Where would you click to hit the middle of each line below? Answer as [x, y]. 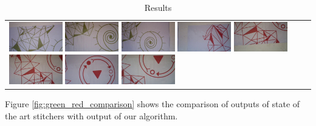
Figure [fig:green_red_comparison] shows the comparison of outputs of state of [153, 104]
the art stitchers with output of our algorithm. [91, 115]
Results [158, 7]
